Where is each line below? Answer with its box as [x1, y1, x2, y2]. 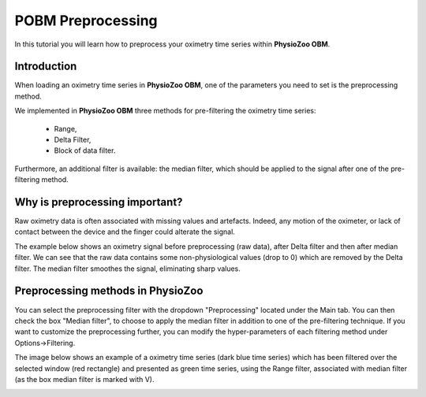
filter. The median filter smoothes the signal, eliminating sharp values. [14, 264, 241, 273]
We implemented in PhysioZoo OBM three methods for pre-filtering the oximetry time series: [14, 106, 316, 116]
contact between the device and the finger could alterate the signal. [14, 227, 236, 236]
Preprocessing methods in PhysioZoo [14, 284, 204, 298]
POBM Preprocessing [14, 12, 158, 29]
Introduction [14, 60, 77, 73]
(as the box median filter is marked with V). [14, 374, 155, 384]
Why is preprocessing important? [14, 195, 183, 209]
